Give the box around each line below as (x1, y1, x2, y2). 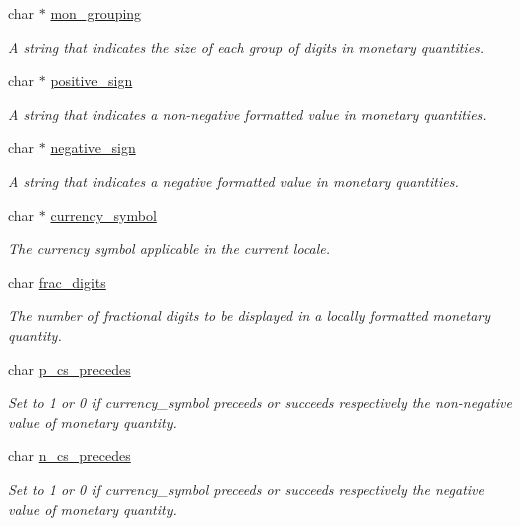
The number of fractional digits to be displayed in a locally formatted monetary (8, 305, 491, 326)
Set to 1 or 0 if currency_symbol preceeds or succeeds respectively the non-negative (8, 392, 512, 413)
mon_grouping (50, 3, 142, 23)
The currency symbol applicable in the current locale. (8, 238, 331, 259)
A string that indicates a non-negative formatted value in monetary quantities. (8, 103, 487, 124)
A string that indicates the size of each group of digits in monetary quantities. (8, 36, 485, 57)
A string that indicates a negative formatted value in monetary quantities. (8, 170, 459, 191)
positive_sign (50, 70, 133, 91)
